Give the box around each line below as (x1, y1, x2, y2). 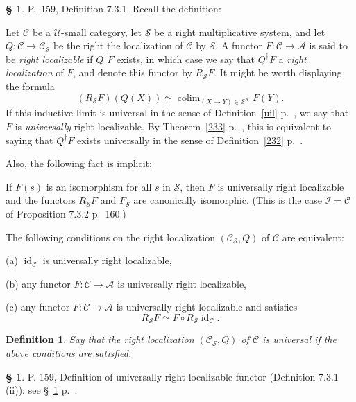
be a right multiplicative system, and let (154, 24, 325, 39)
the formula (6, 78, 55, 93)
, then (180, 179, 205, 193)
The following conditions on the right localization (6, 229, 215, 244)
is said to (309, 38, 348, 53)
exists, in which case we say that (117, 51, 255, 66)
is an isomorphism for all (46, 179, 152, 193)
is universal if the (262, 332, 337, 347)
